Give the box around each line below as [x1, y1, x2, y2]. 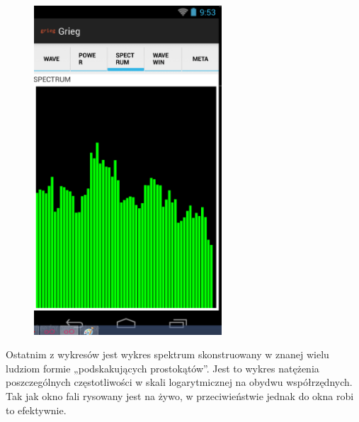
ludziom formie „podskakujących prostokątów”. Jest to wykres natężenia [6, 360, 319, 375]
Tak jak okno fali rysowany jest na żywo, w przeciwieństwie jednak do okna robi [6, 389, 354, 404]
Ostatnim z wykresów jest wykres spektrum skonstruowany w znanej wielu [6, 347, 329, 362]
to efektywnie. [6, 402, 67, 417]
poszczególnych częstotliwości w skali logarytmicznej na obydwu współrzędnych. [6, 375, 353, 389]
